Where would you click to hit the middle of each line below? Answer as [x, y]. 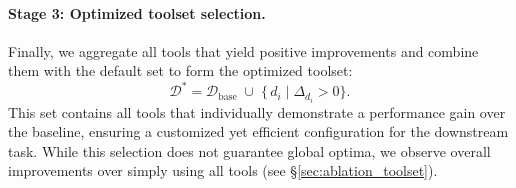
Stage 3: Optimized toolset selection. [137, 12]
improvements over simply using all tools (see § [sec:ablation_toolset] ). [223, 170]
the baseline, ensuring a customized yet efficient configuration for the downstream [258, 131]
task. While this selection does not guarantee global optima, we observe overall [249, 150]
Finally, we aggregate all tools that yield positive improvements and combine [243, 50]
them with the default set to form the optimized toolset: [180, 70]
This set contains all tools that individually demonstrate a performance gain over [257, 111]
